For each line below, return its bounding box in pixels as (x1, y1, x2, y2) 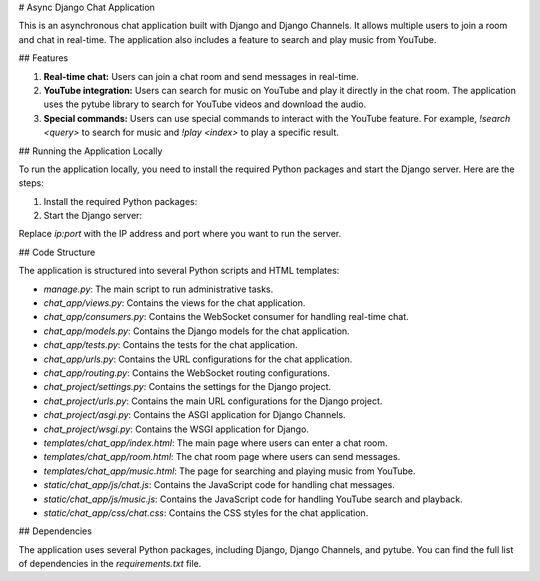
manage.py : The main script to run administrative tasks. (43, 283, 274, 295)
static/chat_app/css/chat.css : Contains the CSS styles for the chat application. (43, 506, 369, 519)
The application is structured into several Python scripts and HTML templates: (18, 265, 340, 277)
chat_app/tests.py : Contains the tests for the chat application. (43, 339, 299, 351)
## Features (18, 52, 69, 64)
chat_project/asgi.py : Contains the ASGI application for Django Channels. (43, 409, 346, 421)
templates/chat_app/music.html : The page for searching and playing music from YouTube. (43, 465, 416, 477)
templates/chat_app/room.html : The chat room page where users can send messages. (43, 451, 401, 463)
